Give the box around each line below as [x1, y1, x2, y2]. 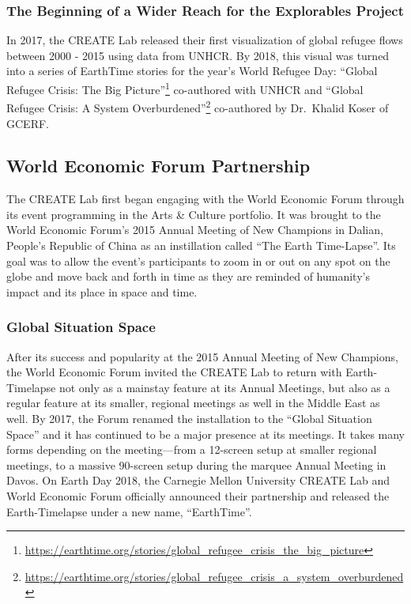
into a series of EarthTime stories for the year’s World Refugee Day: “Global [6, 62, 378, 79]
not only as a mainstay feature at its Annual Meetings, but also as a [58, 379, 390, 395]
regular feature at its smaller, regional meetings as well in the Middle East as [6, 394, 380, 411]
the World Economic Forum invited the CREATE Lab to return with [6, 364, 342, 380]
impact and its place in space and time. [6, 283, 198, 300]
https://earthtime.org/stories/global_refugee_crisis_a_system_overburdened [25, 568, 404, 584]
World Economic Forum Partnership [6, 153, 311, 178]
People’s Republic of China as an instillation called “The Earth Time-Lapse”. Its [6, 237, 396, 254]
